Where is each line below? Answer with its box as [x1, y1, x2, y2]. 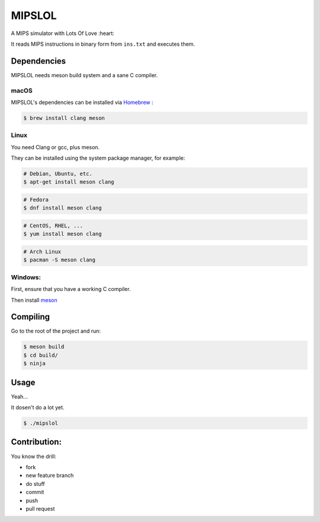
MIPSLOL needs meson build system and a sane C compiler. [11, 71, 158, 78]
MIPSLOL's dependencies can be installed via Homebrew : [11, 99, 153, 106]
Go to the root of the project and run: [11, 327, 101, 335]
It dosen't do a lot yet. [11, 404, 65, 411]
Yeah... [11, 393, 28, 400]
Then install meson [11, 296, 57, 303]
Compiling [11, 312, 50, 322]
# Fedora [23, 197, 49, 203]
